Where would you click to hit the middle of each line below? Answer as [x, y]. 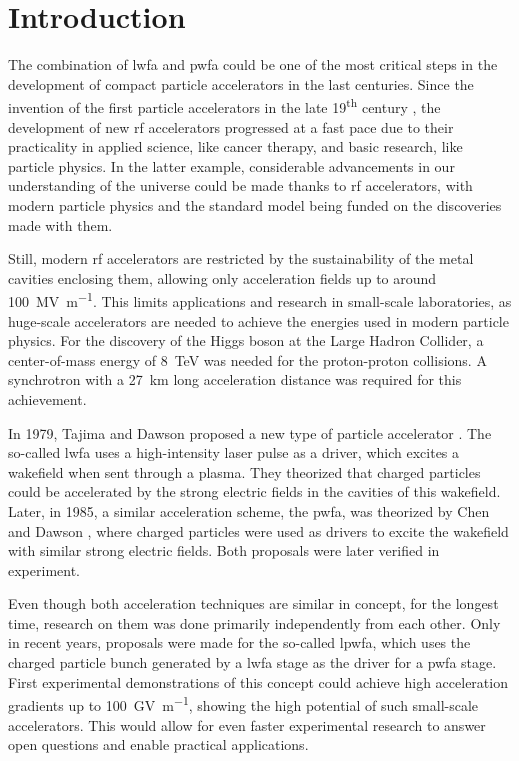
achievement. [47, 398]
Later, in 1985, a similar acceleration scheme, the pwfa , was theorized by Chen [249, 510]
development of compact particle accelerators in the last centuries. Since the [241, 83]
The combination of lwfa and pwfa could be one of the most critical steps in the [253, 64]
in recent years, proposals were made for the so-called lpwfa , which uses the [239, 642]
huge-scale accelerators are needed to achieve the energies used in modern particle [258, 320]
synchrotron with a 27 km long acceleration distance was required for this [235, 379]
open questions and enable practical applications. [158, 744]
